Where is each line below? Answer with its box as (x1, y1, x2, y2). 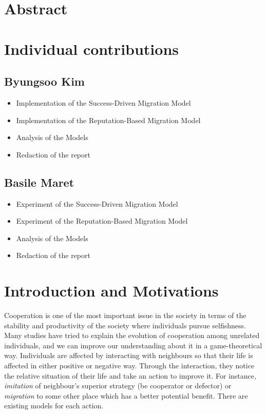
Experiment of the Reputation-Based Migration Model (16, 215, 188, 226)
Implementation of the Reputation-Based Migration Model (16, 114, 201, 125)
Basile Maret (4, 174, 74, 190)
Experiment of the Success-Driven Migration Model (16, 198, 178, 209)
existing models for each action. (4, 400, 104, 411)
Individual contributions (4, 38, 179, 59)
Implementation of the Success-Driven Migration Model (16, 97, 191, 108)
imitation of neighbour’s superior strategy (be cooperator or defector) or (4, 380, 232, 391)
